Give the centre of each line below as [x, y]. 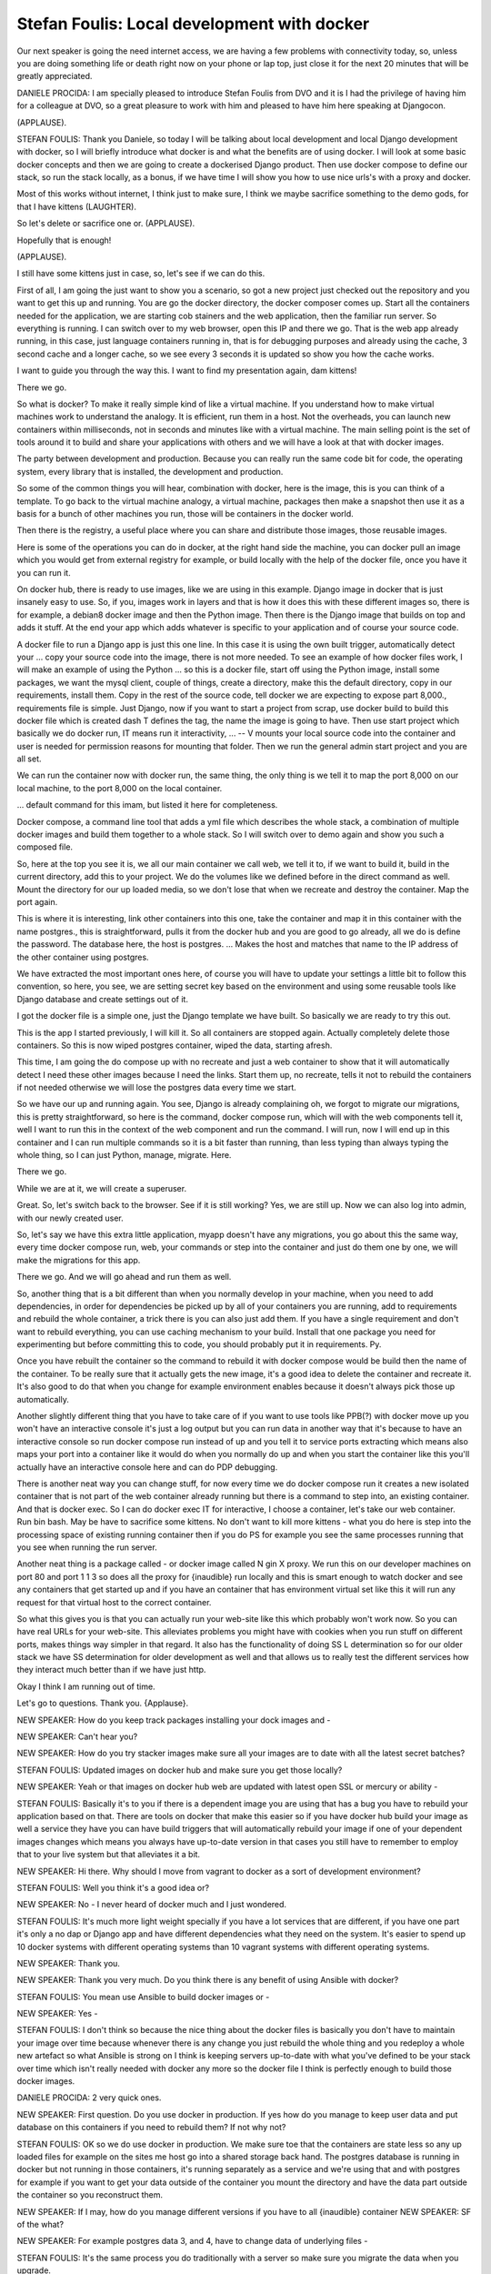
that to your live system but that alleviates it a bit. [108, 1855]
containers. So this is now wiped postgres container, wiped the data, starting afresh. [175, 1045]
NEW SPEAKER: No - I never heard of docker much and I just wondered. [151, 1905]
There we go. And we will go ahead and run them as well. [124, 1277]
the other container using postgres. [83, 957]
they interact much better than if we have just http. [111, 1670]
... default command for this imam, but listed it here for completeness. [147, 805]
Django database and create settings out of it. [102, 999]
